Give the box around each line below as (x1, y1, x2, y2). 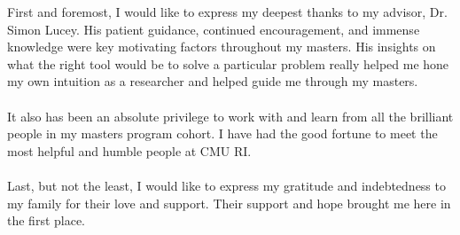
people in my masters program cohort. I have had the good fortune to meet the (7, 124, 438, 143)
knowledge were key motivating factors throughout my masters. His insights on (7, 37, 436, 56)
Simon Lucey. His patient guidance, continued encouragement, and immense (7, 20, 420, 38)
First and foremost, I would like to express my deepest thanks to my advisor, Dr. (7, 3, 448, 20)
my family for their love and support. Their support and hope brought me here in (7, 193, 451, 212)
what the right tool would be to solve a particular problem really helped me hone (7, 54, 449, 73)
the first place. (7, 211, 86, 230)
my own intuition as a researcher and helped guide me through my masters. (7, 72, 418, 90)
